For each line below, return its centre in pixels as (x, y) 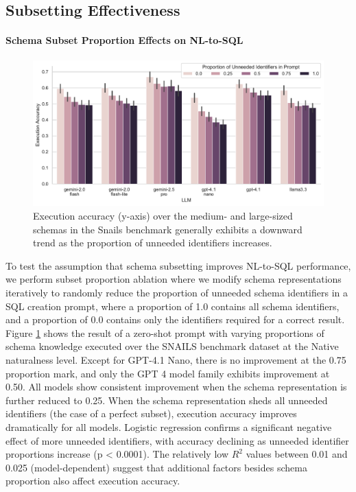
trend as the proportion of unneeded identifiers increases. (153, 243)
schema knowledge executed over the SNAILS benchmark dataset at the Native (172, 346)
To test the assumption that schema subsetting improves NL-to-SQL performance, (178, 265)
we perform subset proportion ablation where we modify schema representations (174, 279)
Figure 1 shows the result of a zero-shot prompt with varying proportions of (165, 332)
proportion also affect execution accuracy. (93, 481)
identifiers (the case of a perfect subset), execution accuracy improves (151, 413)
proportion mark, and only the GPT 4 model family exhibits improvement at (168, 373)
